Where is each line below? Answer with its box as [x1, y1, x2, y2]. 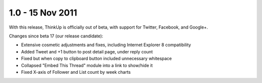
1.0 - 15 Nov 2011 [9, 7, 78, 18]
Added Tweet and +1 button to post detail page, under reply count [21, 49, 153, 54]
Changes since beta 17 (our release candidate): [9, 33, 103, 39]
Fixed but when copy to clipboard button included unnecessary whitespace [21, 56, 172, 62]
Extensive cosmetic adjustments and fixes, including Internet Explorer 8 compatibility [21, 42, 191, 48]
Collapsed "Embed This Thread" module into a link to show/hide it [21, 62, 153, 68]
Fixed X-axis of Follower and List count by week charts [21, 69, 131, 75]
